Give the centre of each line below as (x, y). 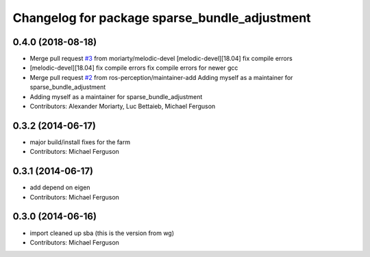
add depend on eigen (60, 187)
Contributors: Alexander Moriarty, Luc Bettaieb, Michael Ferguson (123, 107)
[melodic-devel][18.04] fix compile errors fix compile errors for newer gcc (134, 68)
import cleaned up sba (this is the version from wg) (102, 233)
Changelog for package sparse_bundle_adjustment (162, 18)
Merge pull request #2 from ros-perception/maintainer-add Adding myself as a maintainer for (161, 77)
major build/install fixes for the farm (80, 142)
